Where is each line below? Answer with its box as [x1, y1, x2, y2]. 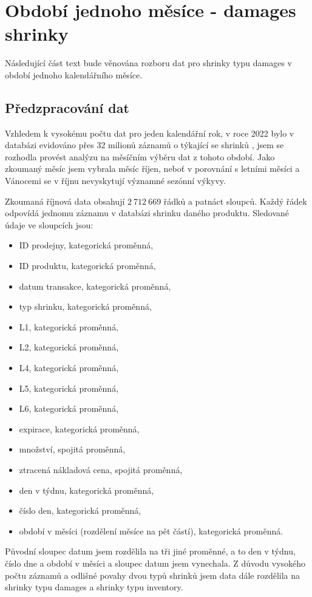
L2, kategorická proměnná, [19, 341, 119, 353]
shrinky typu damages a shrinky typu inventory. [5, 581, 183, 593]
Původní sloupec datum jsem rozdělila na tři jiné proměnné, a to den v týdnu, [5, 545, 296, 558]
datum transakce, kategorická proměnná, [19, 279, 171, 292]
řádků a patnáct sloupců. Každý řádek [163, 194, 307, 207]
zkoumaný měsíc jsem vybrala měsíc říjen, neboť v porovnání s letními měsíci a [5, 162, 300, 175]
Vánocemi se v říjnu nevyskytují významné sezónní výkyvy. [5, 174, 226, 187]
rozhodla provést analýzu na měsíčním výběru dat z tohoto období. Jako [5, 150, 275, 163]
